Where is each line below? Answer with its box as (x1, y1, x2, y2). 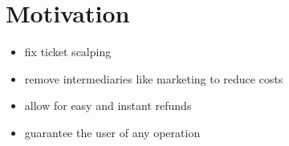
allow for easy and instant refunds (24, 97, 192, 114)
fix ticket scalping (24, 43, 112, 60)
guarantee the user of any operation (24, 124, 201, 140)
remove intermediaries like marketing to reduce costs (24, 70, 283, 87)
